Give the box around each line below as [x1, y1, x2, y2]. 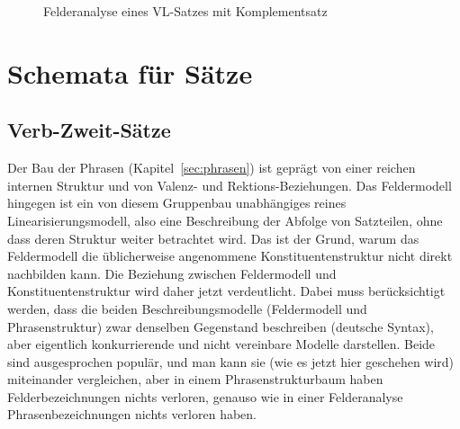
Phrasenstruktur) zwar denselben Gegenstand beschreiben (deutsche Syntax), [7, 317, 434, 335]
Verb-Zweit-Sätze [7, 116, 171, 144]
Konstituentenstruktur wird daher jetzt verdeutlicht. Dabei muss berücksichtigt [7, 282, 446, 300]
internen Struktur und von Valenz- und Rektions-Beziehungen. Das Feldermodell [7, 175, 452, 194]
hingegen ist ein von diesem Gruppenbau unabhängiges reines [7, 193, 347, 212]
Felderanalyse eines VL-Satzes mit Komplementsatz [43, 2, 328, 20]
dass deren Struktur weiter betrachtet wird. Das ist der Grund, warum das [7, 228, 419, 247]
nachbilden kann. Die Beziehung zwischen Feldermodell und [7, 264, 337, 282]
